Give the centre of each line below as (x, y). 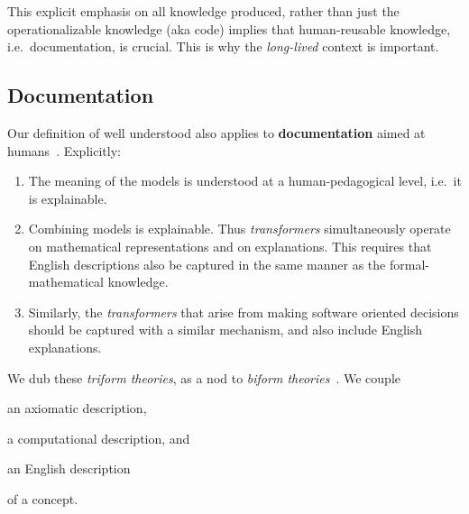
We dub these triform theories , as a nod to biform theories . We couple (204, 377)
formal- (409, 264)
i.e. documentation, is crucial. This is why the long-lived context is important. (223, 46)
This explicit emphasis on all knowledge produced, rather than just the (203, 11)
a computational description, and (99, 438)
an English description (69, 468)
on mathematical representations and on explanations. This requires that (230, 246)
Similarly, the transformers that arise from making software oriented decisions (244, 312)
